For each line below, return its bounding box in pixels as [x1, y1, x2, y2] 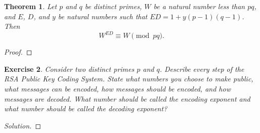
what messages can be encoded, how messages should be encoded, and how [4, 83, 231, 94]
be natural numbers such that [58, 11, 148, 21]
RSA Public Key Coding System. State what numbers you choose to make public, [4, 73, 253, 84]
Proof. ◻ [4, 47, 32, 57]
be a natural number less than [153, 1, 245, 11]
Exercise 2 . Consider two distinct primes [4, 63, 135, 74]
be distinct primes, [84, 1, 142, 11]
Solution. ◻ [4, 120, 41, 130]
